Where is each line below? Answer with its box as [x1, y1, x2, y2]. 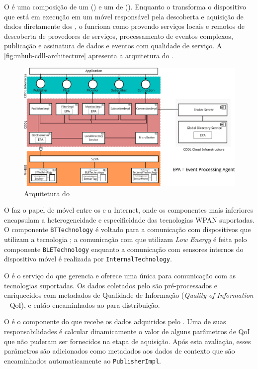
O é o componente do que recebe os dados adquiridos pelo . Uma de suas [4, 316, 226, 327]
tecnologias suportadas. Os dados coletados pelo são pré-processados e [4, 280, 218, 290]
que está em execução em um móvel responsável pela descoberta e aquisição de [4, 11, 244, 21]
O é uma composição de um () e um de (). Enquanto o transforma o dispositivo [4, 1, 247, 11]
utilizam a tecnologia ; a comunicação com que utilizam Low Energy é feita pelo [4, 234, 247, 245]
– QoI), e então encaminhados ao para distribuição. [4, 299, 160, 310]
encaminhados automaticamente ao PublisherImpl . [4, 355, 161, 366]
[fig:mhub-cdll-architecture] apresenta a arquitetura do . [4, 50, 173, 60]
